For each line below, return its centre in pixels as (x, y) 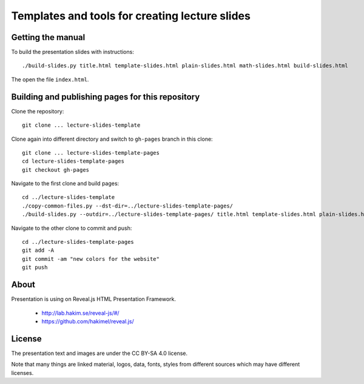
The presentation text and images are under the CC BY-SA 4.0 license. (99, 353)
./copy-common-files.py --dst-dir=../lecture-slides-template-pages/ (128, 206)
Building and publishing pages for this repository (106, 97)
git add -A (38, 251)
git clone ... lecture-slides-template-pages (91, 153)
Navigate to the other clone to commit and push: (72, 228)
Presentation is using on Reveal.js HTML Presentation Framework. (93, 299)
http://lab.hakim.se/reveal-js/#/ (80, 313)
